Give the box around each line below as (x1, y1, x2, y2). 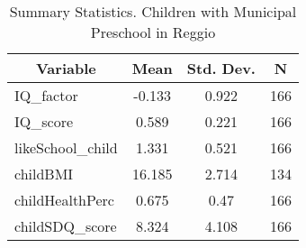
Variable (35, 58, 96, 78)
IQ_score (14, 111, 74, 132)
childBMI (14, 163, 74, 184)
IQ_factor (14, 85, 78, 106)
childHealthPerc (14, 189, 114, 210)
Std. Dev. (186, 58, 256, 78)
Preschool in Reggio (90, 22, 216, 42)
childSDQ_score (14, 216, 117, 236)
